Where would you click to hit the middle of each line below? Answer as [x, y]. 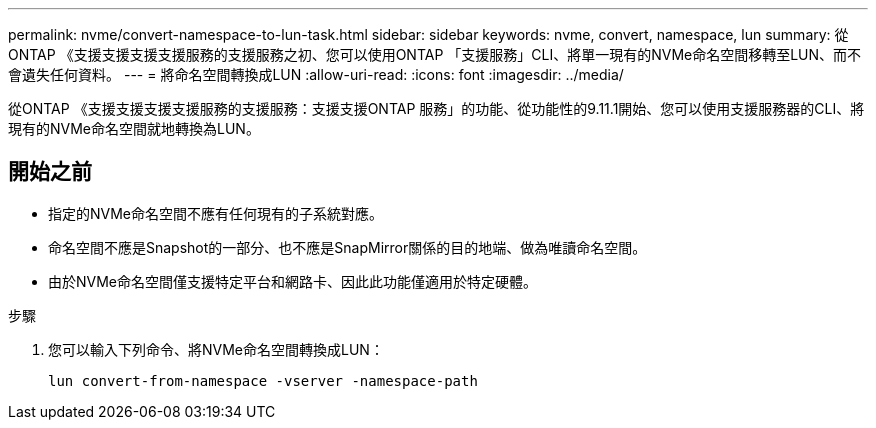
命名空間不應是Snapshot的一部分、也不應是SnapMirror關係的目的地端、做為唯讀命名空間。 [347, 247]
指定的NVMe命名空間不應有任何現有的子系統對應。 [216, 213]
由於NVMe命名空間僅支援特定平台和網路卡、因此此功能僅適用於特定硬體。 [293, 281]
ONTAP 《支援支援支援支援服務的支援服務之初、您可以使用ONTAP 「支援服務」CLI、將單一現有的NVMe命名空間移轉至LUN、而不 [435, 54]
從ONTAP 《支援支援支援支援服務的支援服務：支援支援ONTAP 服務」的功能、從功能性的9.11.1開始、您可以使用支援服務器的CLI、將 [436, 108]
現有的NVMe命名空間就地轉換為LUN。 [134, 128]
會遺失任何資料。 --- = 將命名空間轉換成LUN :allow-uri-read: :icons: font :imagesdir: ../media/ [316, 74]
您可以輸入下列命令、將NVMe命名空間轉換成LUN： [216, 349]
